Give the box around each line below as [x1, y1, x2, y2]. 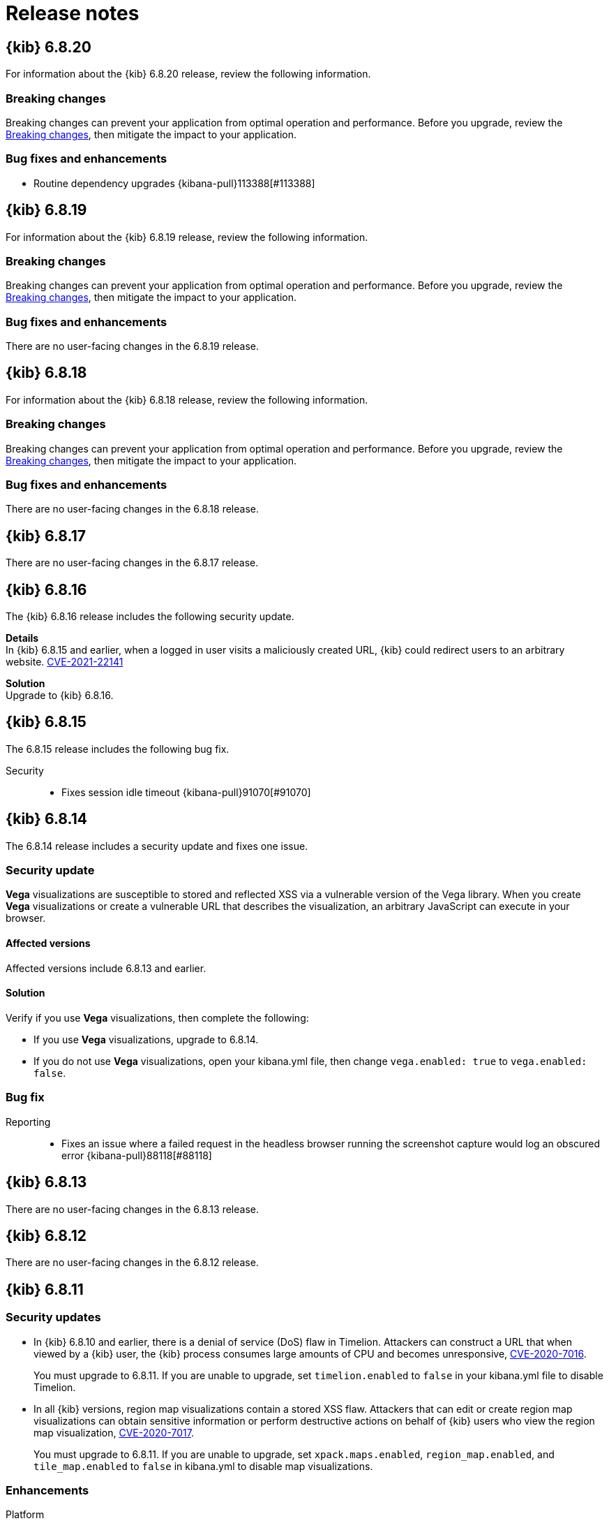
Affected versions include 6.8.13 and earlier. [6, 962, 206, 974]
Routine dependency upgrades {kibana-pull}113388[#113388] [33, 177, 315, 189]
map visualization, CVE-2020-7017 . [33, 1426, 194, 1439]
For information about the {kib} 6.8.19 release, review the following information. [6, 230, 368, 243]
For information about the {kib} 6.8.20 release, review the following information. [6, 68, 371, 80]
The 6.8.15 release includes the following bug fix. [6, 742, 230, 755]
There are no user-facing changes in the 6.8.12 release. [6, 1256, 259, 1269]
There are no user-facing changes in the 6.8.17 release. [6, 557, 259, 569]
